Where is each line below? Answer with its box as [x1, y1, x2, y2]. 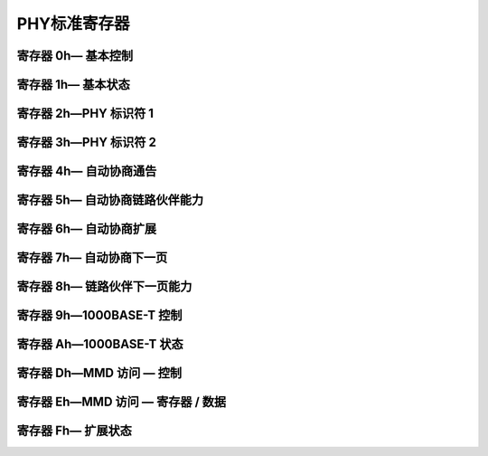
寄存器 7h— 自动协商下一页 [16, 250, 168, 266]
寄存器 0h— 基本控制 [16, 48, 134, 63]
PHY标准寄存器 [16, 14, 130, 33]
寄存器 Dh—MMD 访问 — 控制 [16, 366, 183, 381]
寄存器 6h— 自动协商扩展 [16, 222, 157, 237]
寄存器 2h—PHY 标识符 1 [16, 106, 154, 121]
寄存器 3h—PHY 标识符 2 [16, 135, 157, 150]
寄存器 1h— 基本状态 [16, 77, 131, 92]
